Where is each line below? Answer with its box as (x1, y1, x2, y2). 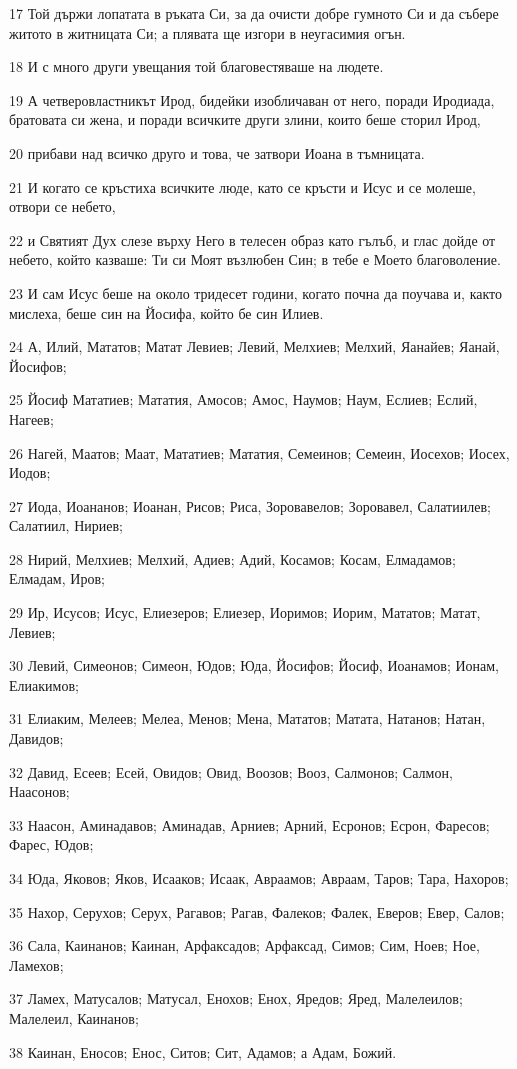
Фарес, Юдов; (9, 834, 94, 855)
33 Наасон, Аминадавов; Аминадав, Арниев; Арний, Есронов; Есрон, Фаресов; (9, 814, 490, 835)
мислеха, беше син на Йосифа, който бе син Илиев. (9, 302, 324, 323)
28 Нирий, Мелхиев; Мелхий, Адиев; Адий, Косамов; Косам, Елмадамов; (9, 548, 456, 569)
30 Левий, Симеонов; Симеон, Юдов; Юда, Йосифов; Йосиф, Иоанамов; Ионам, (9, 655, 500, 676)
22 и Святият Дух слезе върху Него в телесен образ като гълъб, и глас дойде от (9, 229, 496, 250)
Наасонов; (9, 781, 70, 802)
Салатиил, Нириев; (9, 515, 123, 536)
